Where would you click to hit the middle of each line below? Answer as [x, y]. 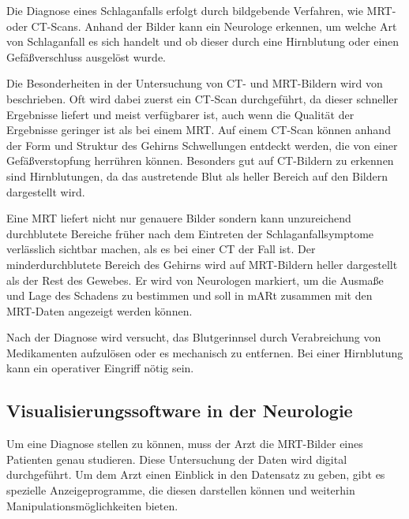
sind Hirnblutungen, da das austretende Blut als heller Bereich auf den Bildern [197, 175]
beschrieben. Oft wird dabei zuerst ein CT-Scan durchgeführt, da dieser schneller [203, 98]
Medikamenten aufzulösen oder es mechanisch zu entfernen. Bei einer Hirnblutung [205, 352]
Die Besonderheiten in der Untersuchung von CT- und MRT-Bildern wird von [195, 83]
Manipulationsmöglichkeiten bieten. [92, 505]
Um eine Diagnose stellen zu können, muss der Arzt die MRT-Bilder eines [185, 444]
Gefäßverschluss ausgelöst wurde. [86, 56]
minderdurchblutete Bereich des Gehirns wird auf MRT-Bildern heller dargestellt [202, 264]
